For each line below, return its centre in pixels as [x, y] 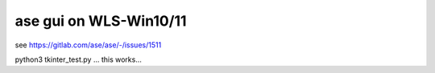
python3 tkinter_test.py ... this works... [79, 59]
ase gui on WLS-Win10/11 [101, 21]
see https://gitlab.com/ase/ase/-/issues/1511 [88, 45]
